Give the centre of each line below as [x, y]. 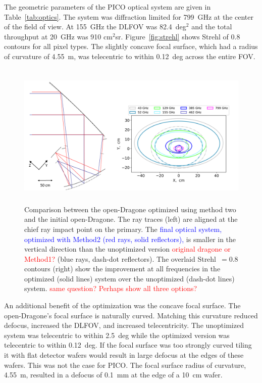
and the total [212, 27]
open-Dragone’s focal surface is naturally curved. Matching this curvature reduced [131, 315]
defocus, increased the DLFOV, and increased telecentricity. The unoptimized [124, 325]
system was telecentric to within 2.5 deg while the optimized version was [117, 335]
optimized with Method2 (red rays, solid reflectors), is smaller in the [130, 239]
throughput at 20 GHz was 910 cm [58, 36]
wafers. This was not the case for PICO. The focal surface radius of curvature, [125, 365]
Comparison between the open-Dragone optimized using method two [130, 209]
